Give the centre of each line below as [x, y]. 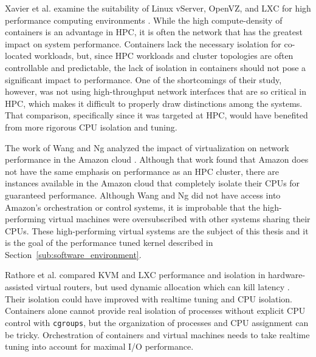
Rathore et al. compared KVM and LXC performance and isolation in [135, 275]
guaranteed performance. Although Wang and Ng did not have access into [143, 195]
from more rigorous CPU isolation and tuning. [91, 127]
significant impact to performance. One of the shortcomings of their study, [143, 79]
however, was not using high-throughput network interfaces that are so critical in [156, 91]
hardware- [287, 275]
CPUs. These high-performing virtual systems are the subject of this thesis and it [157, 230]
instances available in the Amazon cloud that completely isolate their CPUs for [153, 183]
